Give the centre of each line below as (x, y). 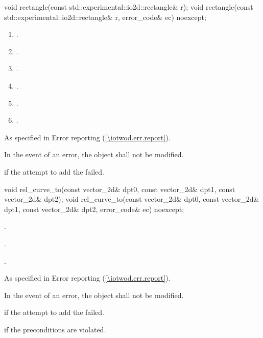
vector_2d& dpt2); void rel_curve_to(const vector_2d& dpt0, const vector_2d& (132, 199)
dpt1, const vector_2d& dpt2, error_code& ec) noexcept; (94, 209)
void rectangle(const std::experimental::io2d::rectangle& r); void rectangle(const (129, 7)
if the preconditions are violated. (55, 329)
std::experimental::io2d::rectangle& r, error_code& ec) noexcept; (105, 17)
